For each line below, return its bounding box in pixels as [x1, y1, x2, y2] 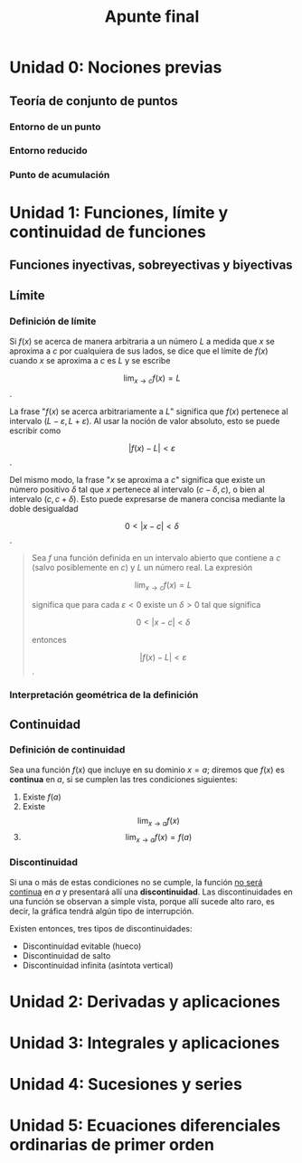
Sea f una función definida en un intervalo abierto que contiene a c [31, 553, 281, 563]
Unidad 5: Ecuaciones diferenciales [9, 1115, 281, 1136]
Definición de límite [9, 315, 97, 327]
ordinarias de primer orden [9, 1135, 215, 1155]
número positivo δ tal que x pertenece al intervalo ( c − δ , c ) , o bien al [9, 484, 265, 495]
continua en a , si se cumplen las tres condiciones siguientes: [9, 773, 238, 784]
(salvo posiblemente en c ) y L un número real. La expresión [31, 563, 253, 573]
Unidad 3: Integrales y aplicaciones [9, 1033, 280, 1054]
